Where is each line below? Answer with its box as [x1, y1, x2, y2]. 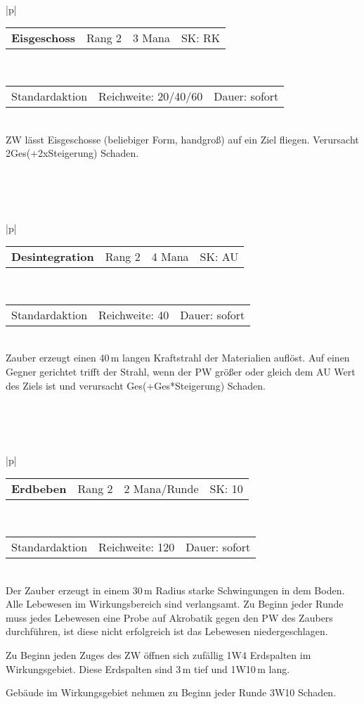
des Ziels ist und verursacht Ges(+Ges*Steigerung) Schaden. [6, 378, 266, 392]
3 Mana [133, 30, 170, 46]
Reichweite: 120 [98, 539, 175, 556]
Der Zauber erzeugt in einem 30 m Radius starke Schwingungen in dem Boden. [6, 582, 345, 597]
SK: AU [200, 248, 239, 265]
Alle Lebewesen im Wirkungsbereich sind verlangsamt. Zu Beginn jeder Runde [6, 596, 344, 611]
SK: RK [181, 30, 221, 46]
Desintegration [11, 248, 94, 265]
